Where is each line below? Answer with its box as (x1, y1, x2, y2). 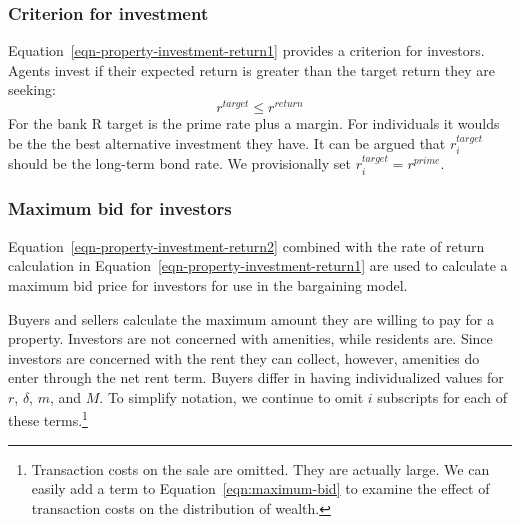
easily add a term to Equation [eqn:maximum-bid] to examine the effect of (31, 478, 490, 499)
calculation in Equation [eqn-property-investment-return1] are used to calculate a (8, 255, 508, 276)
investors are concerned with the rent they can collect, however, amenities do (8, 347, 480, 368)
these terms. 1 (8, 407, 88, 431)
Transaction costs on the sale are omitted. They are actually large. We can (31, 458, 490, 479)
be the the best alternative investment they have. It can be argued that (8, 132, 446, 153)
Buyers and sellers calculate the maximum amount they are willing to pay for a (8, 308, 494, 329)
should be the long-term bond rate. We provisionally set (8, 153, 351, 174)
